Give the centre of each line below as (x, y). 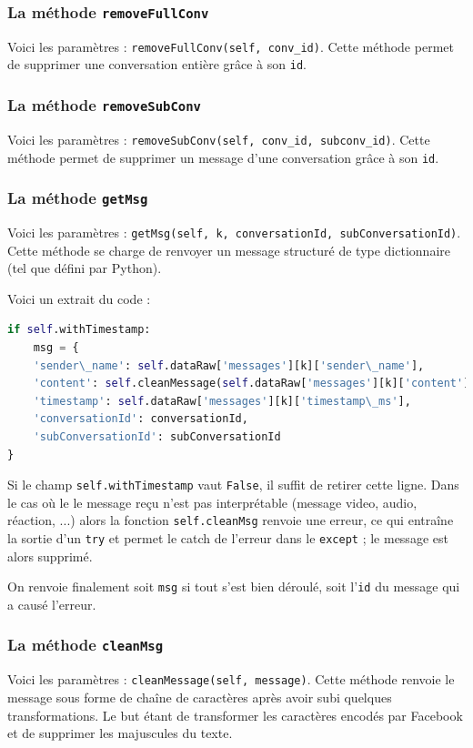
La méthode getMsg (78, 198)
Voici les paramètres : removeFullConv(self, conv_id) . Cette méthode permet (231, 46)
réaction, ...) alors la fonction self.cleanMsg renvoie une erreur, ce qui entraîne (231, 520)
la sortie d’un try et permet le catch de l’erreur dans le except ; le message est (228, 538)
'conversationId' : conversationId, (141, 419)
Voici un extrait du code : (79, 298)
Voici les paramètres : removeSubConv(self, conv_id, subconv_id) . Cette (219, 139)
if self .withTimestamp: (79, 330)
